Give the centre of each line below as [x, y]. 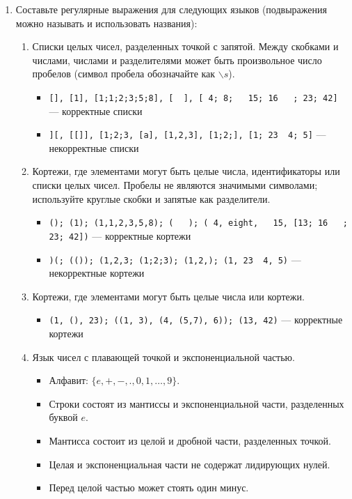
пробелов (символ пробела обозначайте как [124, 74]
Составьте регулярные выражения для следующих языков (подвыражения [171, 9]
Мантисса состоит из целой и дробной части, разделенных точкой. [190, 441]
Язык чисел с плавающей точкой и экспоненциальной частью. [163, 356]
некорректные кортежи [97, 273]
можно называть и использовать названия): [106, 23]
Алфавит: [69, 380]
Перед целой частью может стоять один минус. [149, 488]
